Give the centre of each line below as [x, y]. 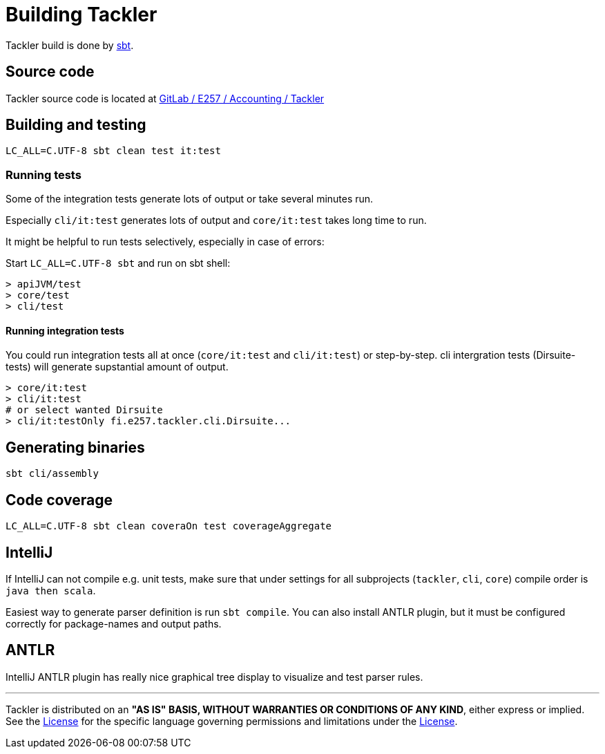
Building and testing [76, 125]
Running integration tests [65, 330]
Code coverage [59, 500]
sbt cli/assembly [52, 474]
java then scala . [51, 590]
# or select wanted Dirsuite [84, 410]
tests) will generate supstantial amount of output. [117, 367]
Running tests [44, 175]
